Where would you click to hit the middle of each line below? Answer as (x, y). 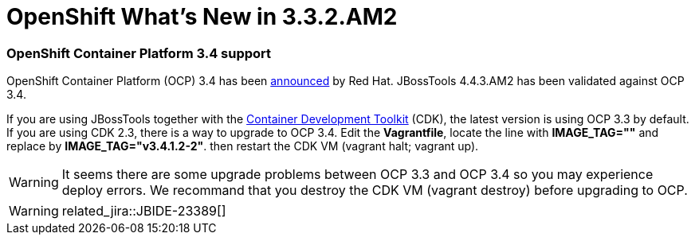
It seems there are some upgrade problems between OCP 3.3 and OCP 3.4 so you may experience (357, 175)
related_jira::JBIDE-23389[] (144, 211)
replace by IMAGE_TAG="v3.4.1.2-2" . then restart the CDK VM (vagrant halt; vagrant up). (243, 146)
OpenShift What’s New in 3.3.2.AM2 (202, 17)
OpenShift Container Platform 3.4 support (139, 53)
